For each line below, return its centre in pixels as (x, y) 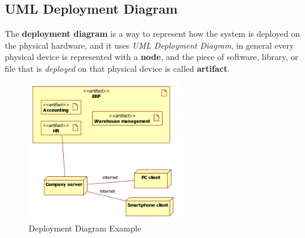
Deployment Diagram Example (85, 228)
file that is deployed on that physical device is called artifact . (117, 68)
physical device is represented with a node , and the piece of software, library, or (152, 57)
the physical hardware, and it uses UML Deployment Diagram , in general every (150, 45)
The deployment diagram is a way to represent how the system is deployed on (152, 34)
